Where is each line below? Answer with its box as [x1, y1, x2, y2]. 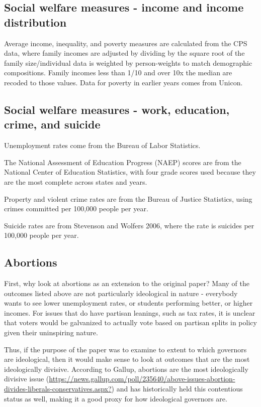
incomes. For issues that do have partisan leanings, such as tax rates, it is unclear [4, 307, 255, 318]
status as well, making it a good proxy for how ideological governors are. [4, 393, 227, 403]
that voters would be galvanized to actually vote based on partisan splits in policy [4, 317, 257, 328]
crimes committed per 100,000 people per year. [4, 203, 148, 214]
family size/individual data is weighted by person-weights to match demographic [4, 57, 252, 68]
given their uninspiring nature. [4, 327, 98, 338]
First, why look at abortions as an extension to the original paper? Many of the [4, 278, 249, 289]
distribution [4, 14, 67, 30]
